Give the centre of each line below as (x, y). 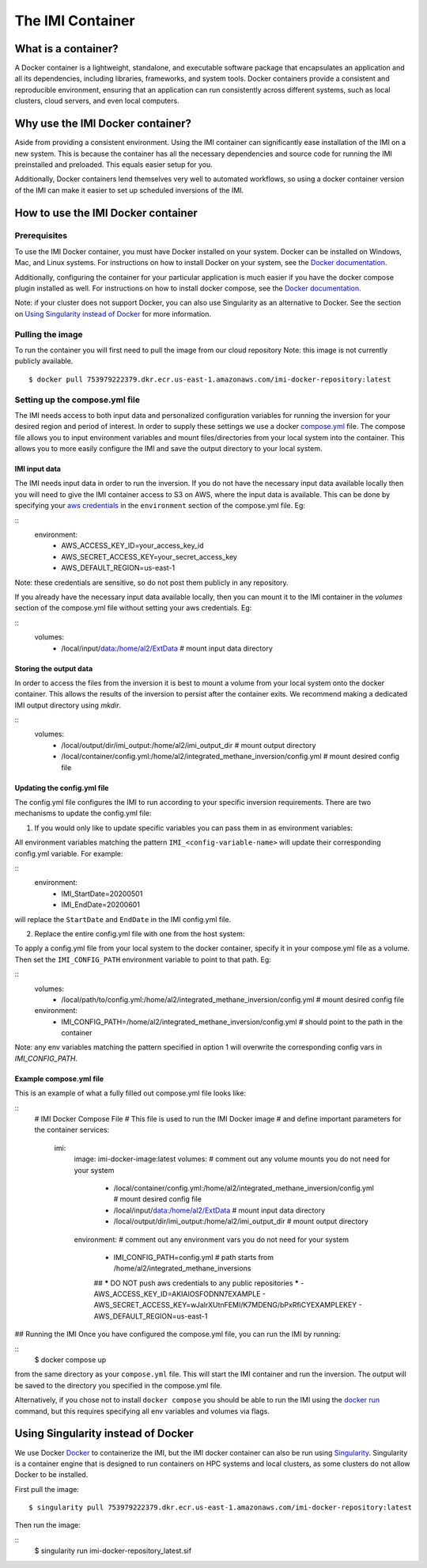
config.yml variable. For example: (69, 853)
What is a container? (66, 49)
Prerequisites (41, 236)
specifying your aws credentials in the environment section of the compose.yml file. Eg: (160, 506)
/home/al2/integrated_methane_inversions (182, 1268)
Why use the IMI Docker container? (103, 124)
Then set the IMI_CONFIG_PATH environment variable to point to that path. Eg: (143, 959)
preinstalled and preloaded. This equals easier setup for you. (113, 164)
